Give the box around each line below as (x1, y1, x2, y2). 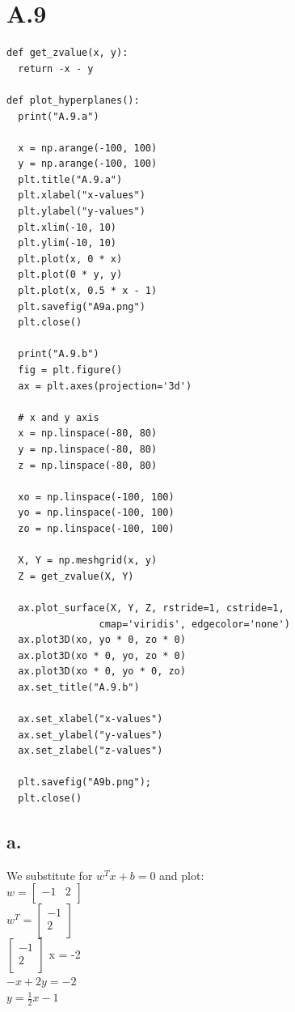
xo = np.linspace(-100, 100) (18, 491, 175, 503)
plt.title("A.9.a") (18, 173, 123, 185)
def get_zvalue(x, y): (6, 47, 129, 59)
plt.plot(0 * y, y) (18, 269, 123, 281)
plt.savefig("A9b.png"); (18, 776, 151, 789)
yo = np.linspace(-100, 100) (18, 507, 175, 519)
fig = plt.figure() (18, 364, 123, 376)
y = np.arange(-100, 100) (18, 158, 158, 170)
